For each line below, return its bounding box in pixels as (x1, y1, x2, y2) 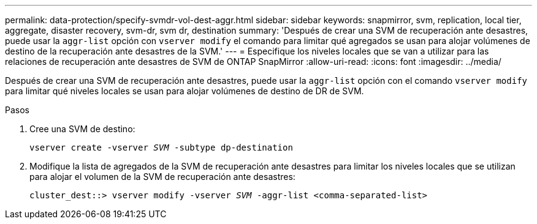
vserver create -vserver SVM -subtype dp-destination (29, 143, 293, 152)
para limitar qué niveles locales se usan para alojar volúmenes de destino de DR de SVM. (5, 86, 364, 96)
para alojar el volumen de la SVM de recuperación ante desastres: (29, 171, 295, 182)
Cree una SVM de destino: (29, 124, 135, 134)
